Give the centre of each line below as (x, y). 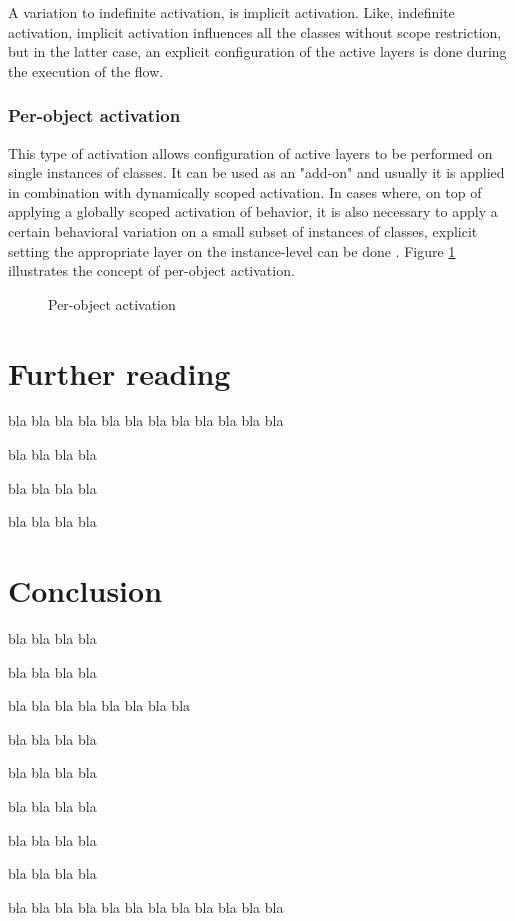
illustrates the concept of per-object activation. (151, 270)
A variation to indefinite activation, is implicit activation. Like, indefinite (231, 12)
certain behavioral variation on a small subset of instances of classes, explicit (243, 230)
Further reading (119, 372)
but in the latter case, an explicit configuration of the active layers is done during (257, 51)
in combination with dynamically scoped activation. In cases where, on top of (245, 191)
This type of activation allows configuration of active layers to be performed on (250, 152)
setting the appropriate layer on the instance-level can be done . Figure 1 (232, 250)
